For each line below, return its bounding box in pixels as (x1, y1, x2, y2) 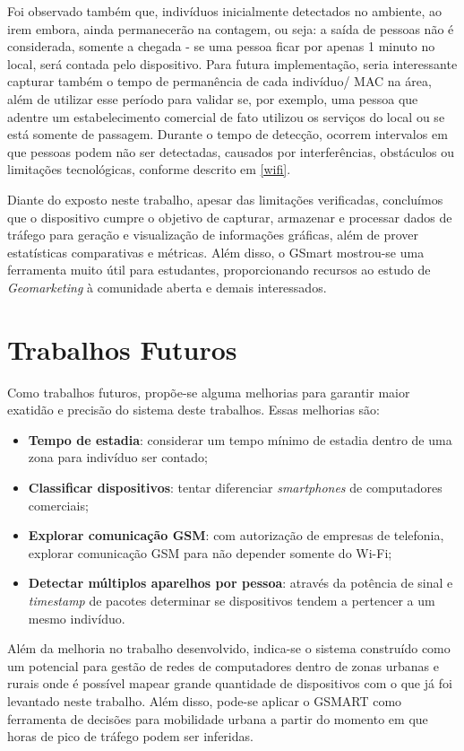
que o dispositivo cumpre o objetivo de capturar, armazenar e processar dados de (7, 207, 452, 226)
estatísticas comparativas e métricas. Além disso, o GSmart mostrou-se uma (7, 242, 425, 261)
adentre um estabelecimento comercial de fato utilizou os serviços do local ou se (7, 107, 445, 126)
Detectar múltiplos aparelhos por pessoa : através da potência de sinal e (28, 573, 453, 592)
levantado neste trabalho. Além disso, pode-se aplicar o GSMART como (7, 691, 402, 710)
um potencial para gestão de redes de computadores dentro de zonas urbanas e (7, 656, 439, 675)
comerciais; (28, 495, 89, 514)
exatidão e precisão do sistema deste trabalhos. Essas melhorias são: (7, 400, 380, 419)
